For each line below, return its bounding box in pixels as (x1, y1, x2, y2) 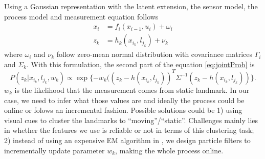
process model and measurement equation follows (4, 11, 159, 22)
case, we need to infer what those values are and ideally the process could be (4, 94, 245, 105)
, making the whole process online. (115, 145, 224, 155)
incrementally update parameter (4, 145, 105, 155)
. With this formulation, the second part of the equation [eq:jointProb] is (27, 58, 255, 69)
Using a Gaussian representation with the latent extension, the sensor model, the (4, 1, 258, 11)
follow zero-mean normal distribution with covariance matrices (56, 49, 252, 59)
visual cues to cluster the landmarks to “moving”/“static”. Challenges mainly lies (4, 114, 258, 125)
